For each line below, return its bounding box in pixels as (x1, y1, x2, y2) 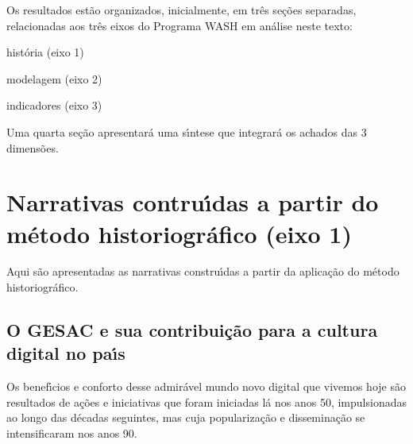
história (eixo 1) (6, 44, 84, 60)
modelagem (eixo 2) (6, 70, 102, 87)
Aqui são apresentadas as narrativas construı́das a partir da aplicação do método (6, 263, 399, 280)
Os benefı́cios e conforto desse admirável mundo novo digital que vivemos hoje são (6, 378, 406, 395)
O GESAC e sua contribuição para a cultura (6, 318, 378, 342)
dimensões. (6, 139, 59, 156)
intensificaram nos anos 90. (6, 425, 137, 442)
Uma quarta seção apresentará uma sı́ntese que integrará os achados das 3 (6, 123, 367, 140)
